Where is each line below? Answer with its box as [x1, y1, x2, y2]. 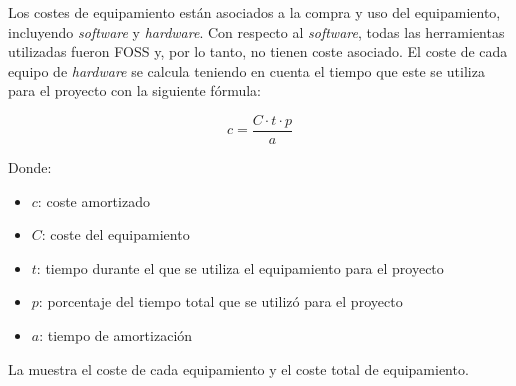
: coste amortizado [37, 190, 150, 211]
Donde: [8, 157, 52, 178]
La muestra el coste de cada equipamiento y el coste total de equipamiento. [8, 358, 469, 379]
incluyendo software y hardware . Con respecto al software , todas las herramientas [8, 21, 505, 42]
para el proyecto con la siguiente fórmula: [8, 80, 261, 101]
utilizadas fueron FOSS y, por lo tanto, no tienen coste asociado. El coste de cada [8, 41, 508, 62]
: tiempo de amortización [39, 325, 193, 345]
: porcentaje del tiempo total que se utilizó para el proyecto [38, 291, 403, 312]
